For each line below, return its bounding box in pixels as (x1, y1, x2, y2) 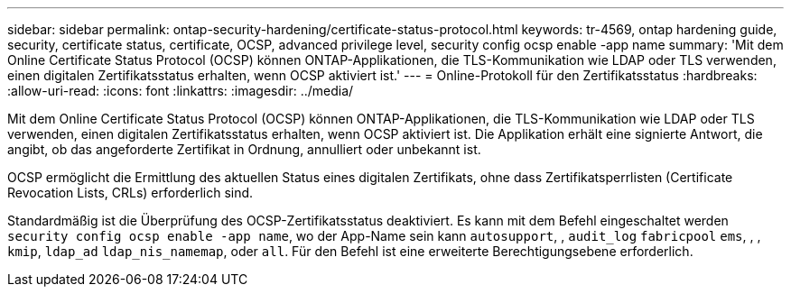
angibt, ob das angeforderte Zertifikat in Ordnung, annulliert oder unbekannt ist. (7, 142, 481, 157)
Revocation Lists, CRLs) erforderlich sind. (7, 185, 254, 200)
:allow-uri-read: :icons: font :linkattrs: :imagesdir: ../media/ (7, 83, 354, 98)
